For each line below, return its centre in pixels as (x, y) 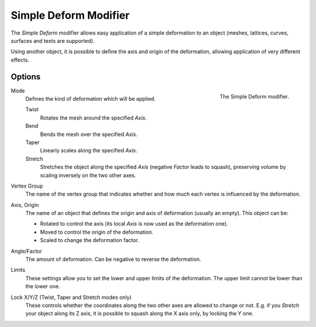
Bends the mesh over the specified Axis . (89, 134)
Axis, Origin (25, 205)
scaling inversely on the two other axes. (88, 175)
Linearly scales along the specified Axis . (89, 151)
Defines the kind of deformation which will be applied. (91, 99)
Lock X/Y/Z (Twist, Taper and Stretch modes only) (71, 297)
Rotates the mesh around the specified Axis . (93, 118)
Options (26, 76)
